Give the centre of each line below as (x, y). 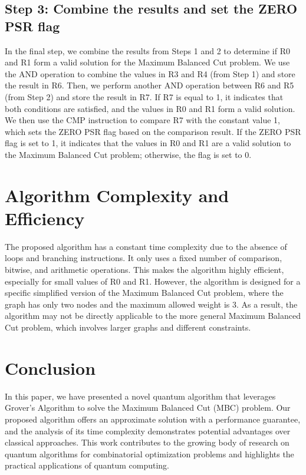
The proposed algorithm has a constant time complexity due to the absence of (146, 246)
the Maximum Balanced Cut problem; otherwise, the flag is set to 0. (128, 154)
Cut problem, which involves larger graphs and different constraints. (128, 327)
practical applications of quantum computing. (87, 465)
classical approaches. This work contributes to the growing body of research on (147, 442)
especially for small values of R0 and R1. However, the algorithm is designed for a (153, 281)
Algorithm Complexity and (117, 195)
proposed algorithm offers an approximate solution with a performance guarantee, (153, 419)
